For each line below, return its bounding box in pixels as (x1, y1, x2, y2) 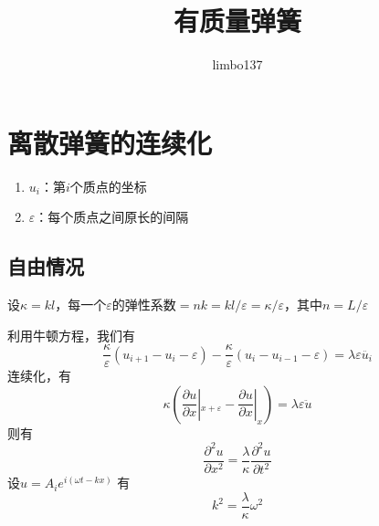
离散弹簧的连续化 (7, 123, 213, 161)
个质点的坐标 (69, 176, 147, 195)
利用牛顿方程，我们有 (7, 325, 135, 344)
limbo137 (212, 55, 263, 74)
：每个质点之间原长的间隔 (35, 207, 189, 226)
